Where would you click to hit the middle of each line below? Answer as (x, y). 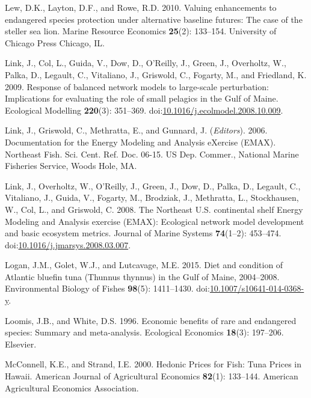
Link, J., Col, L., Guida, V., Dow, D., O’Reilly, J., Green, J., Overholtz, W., (146, 63)
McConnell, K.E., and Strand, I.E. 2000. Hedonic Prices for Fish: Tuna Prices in (153, 364)
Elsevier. (21, 344)
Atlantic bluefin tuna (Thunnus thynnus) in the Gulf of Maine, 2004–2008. (142, 276)
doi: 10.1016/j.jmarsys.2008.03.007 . (68, 244)
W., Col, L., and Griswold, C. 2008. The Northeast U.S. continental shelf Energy (154, 209)
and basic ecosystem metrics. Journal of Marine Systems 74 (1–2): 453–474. (143, 233)
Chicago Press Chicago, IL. (55, 42)
